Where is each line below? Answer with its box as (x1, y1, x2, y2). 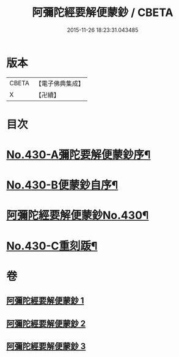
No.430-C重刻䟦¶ (6, 239, 98, 253)
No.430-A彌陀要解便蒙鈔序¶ (6, 148, 151, 162)
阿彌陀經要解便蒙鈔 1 (6, 296, 84, 306)
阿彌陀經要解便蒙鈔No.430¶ (6, 209, 149, 223)
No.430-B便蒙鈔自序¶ (6, 178, 119, 192)
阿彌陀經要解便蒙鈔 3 (6, 341, 86, 351)
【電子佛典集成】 (35, 79, 84, 88)
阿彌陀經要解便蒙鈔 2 (6, 318, 86, 329)
